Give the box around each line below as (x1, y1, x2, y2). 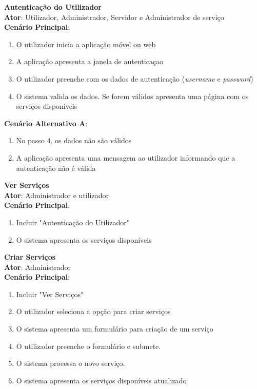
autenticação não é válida (16, 162, 96, 173)
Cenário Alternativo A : (4, 118, 88, 128)
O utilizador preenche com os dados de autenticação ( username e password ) (16, 73, 253, 84)
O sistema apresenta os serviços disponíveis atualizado (16, 375, 187, 385)
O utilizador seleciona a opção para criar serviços (16, 306, 171, 317)
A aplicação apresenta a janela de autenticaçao (16, 56, 164, 67)
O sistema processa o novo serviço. (16, 358, 125, 368)
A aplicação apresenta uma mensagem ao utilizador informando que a (16, 152, 235, 163)
